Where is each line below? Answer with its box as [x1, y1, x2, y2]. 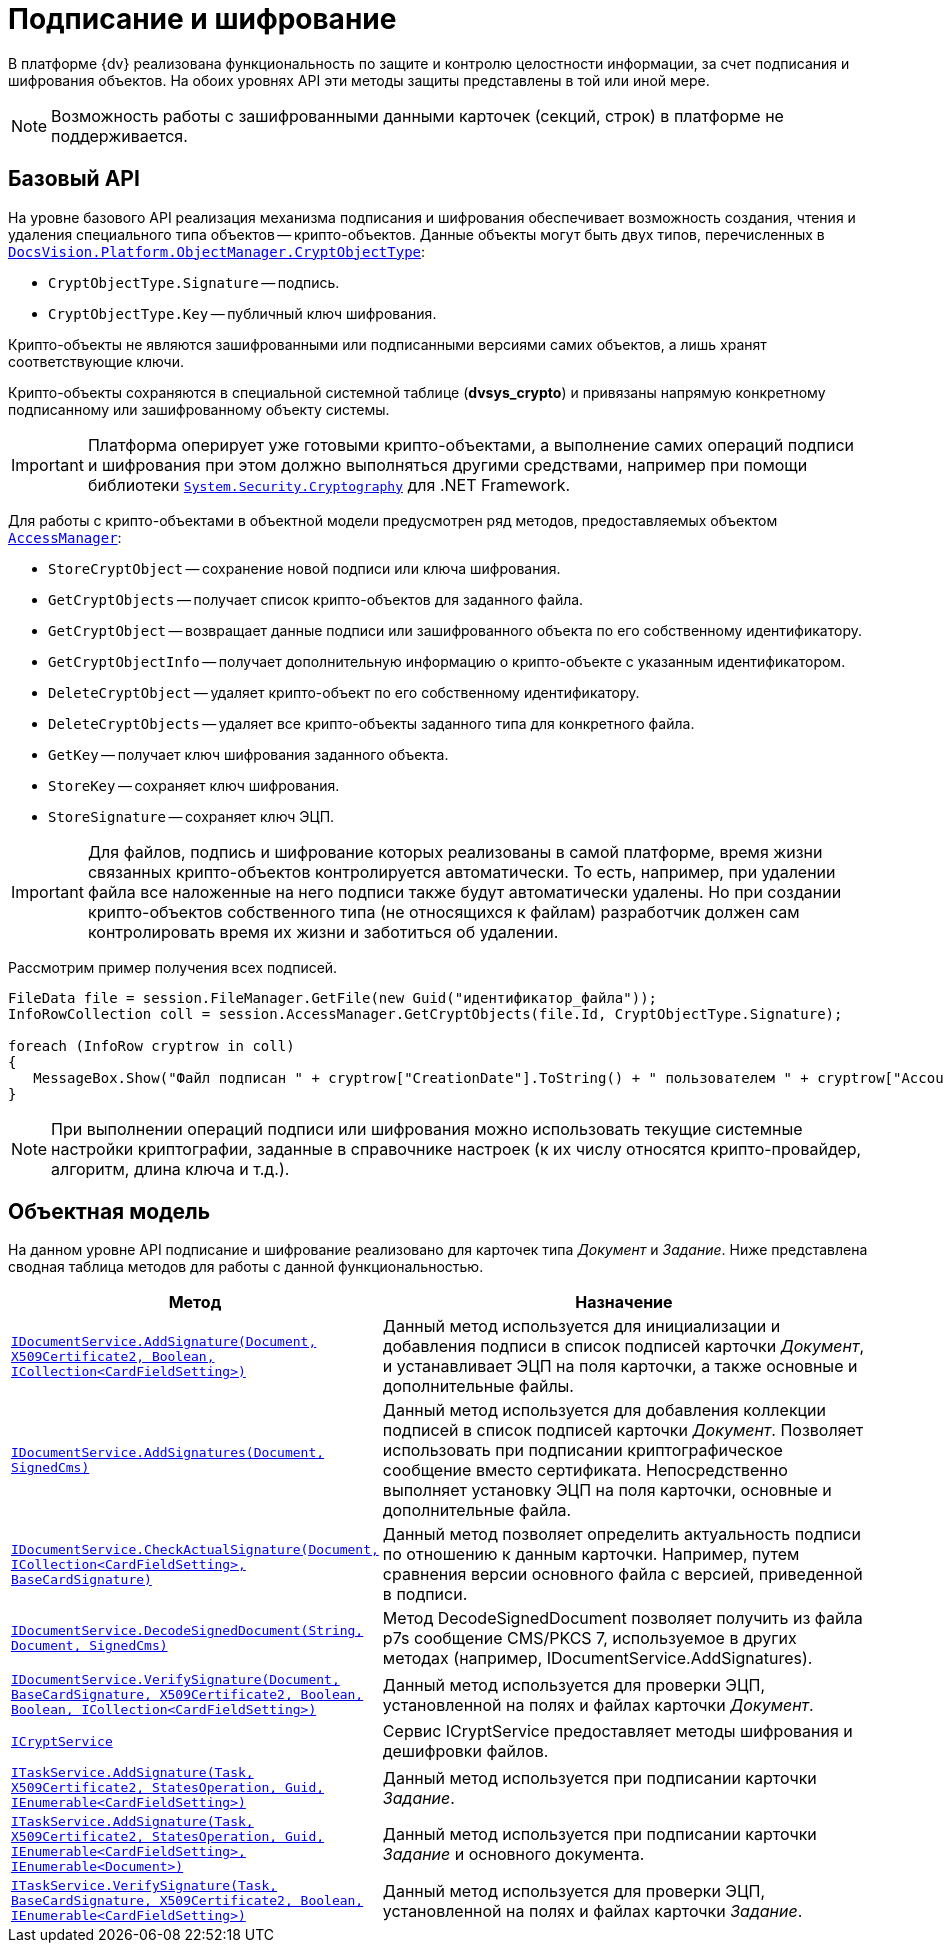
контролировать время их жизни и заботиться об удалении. [87, 921, 559, 942]
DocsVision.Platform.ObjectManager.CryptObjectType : [8, 242, 426, 260]
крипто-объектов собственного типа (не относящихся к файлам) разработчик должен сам [87, 901, 800, 922]
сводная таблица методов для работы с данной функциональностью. [8, 1258, 484, 1276]
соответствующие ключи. [8, 352, 184, 370]
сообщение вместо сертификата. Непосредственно [382, 1460, 788, 1481]
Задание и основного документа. [382, 1844, 645, 1865]
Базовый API [8, 166, 140, 192]
